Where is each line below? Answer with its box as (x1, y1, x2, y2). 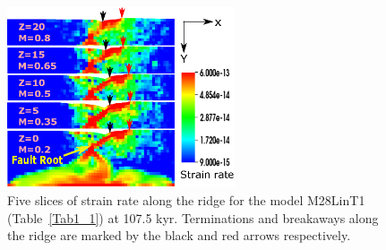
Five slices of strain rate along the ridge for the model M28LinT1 (7, 190, 365, 209)
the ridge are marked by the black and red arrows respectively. (7, 226, 351, 245)
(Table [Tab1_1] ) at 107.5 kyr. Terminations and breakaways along (7, 208, 379, 227)
